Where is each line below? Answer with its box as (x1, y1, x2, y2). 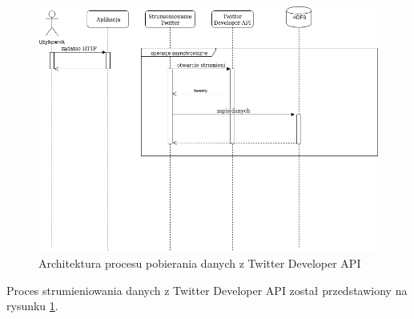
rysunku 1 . (6, 297, 58, 314)
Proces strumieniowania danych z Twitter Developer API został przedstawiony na (6, 281, 408, 298)
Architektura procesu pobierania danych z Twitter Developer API (38, 254, 361, 271)
